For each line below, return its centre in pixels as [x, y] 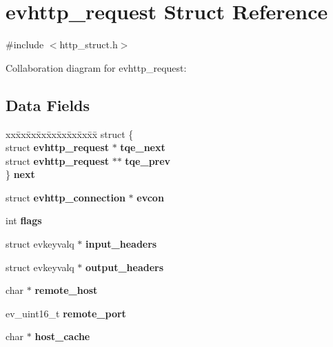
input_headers [121, 244]
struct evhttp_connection [65, 197]
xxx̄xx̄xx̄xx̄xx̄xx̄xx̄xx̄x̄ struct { [70, 133]
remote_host [66, 290]
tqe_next [143, 147]
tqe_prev [148, 160]
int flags [24, 220]
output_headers [125, 267]
